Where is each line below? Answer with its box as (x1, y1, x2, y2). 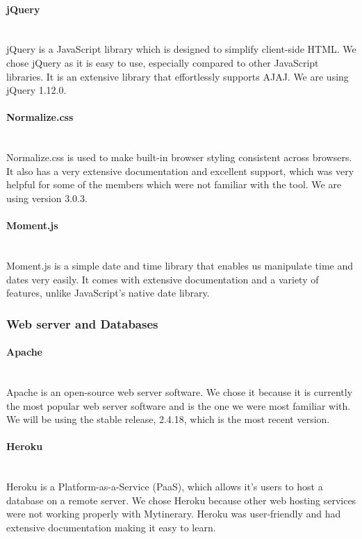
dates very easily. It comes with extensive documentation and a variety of (6, 272, 319, 286)
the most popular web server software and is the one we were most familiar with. (6, 398, 351, 413)
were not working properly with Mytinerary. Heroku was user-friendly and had (6, 506, 341, 521)
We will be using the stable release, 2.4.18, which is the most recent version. (6, 412, 330, 426)
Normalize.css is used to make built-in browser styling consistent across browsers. (6, 150, 352, 165)
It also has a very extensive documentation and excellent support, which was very (6, 163, 354, 178)
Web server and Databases (6, 315, 158, 332)
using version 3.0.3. (6, 190, 88, 205)
